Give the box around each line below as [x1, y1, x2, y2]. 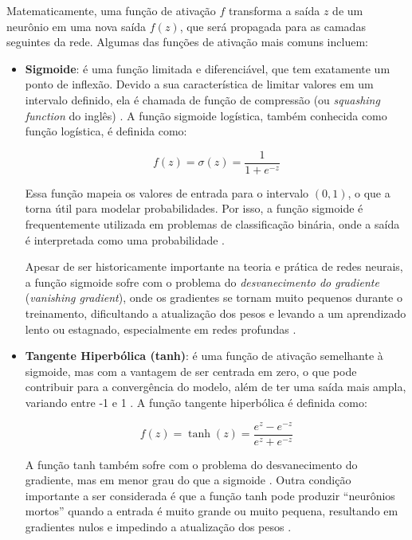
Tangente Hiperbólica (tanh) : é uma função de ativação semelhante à [25, 347, 383, 364]
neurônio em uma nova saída [6, 18, 147, 34]
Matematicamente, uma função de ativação [6, 2, 216, 18]
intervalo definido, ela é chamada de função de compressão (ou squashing [25, 91, 380, 108]
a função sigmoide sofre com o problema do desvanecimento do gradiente [25, 273, 379, 290]
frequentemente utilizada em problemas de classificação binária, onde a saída [25, 216, 400, 232]
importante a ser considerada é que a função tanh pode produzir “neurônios [25, 487, 395, 503]
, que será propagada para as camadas [179, 18, 366, 34]
